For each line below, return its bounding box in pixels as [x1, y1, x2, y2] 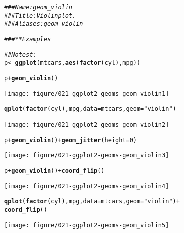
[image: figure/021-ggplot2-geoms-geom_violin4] [4, 182, 169, 190]
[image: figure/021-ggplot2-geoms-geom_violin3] [4, 152, 169, 159]
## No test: [4, 51, 37, 58]
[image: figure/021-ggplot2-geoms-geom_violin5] [4, 221, 169, 229]
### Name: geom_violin [4, 4, 73, 11]
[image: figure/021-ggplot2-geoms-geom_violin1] [4, 90, 169, 97]
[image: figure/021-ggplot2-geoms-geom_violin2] [4, 121, 169, 128]
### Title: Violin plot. [4, 12, 76, 19]
